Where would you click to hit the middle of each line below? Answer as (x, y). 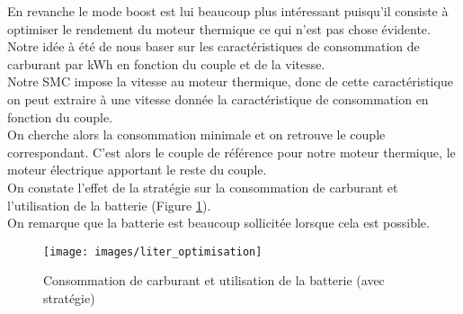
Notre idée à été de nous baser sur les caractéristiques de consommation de (214, 46)
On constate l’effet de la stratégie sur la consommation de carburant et (203, 187)
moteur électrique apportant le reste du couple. (137, 170)
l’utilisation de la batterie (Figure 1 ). (109, 205)
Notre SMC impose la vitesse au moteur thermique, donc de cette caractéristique (230, 81)
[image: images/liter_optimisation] (153, 251)
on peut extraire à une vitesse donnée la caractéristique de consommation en (218, 99)
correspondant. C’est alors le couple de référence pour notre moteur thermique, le (231, 152)
